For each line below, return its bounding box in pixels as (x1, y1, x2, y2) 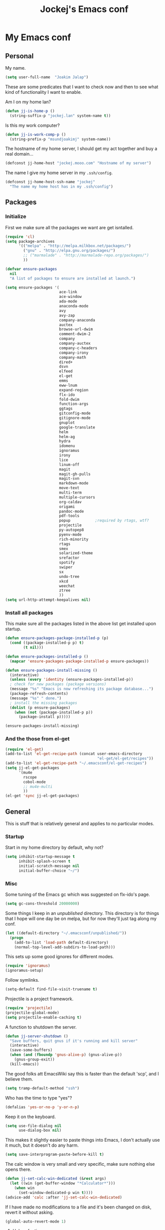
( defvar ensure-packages (5, 266, 57, 271)
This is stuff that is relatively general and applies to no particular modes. (5, 820, 154, 826)
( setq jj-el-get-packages (5, 765, 59, 771)
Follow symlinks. (5, 977, 40, 983)
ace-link (59, 289, 78, 294)
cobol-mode (23, 779, 46, 785)
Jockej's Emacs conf (40, 4, 129, 15)
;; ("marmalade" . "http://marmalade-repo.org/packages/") (23, 253, 149, 258)
